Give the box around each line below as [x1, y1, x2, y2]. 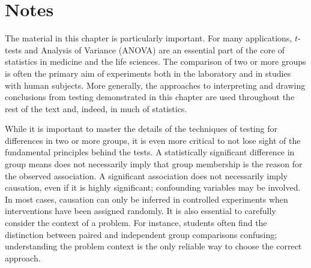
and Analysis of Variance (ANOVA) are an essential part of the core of [24, 43, 285, 56]
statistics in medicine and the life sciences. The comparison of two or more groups [5, 55, 306, 68]
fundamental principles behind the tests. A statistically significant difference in [5, 146, 295, 158]
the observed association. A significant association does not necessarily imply [5, 169, 288, 182]
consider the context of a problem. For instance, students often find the [5, 216, 267, 229]
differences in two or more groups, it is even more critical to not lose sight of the [5, 134, 301, 146]
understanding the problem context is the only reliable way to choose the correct [5, 240, 302, 252]
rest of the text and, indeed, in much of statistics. [5, 102, 187, 115]
